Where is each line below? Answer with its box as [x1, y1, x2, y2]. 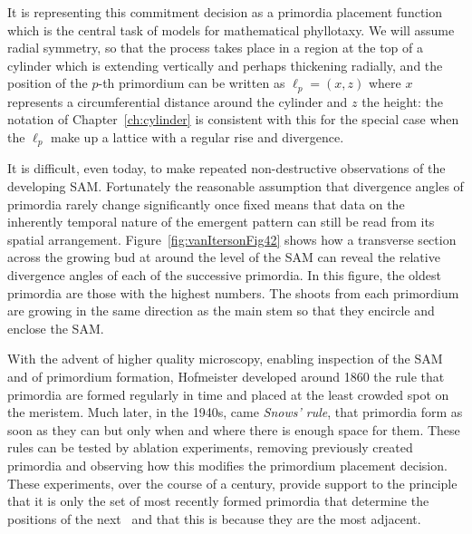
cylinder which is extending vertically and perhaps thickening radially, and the [7, 55, 443, 74]
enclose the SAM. [7, 318, 104, 337]
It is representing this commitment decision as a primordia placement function [7, 3, 443, 21]
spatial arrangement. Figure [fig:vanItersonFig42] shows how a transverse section [7, 229, 457, 248]
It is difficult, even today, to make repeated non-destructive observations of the [7, 159, 446, 178]
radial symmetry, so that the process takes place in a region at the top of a [7, 38, 424, 57]
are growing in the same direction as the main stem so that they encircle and [7, 301, 435, 320]
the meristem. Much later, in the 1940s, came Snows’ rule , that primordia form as [7, 403, 463, 422]
